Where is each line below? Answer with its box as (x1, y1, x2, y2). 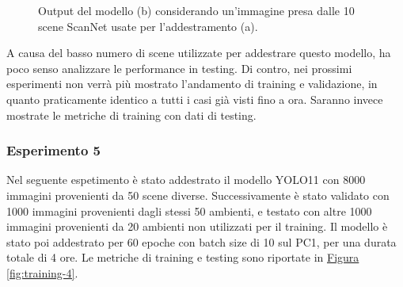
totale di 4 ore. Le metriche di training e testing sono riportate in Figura (6, 249, 359, 266)
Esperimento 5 (6, 140, 101, 160)
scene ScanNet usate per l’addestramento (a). (38, 17, 258, 34)
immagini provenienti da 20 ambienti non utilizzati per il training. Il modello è (6, 218, 388, 235)
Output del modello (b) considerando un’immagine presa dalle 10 (38, 2, 355, 18)
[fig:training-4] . (6, 264, 78, 281)
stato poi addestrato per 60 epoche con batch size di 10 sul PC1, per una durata (6, 233, 397, 250)
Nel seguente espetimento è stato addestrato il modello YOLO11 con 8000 (6, 171, 366, 188)
